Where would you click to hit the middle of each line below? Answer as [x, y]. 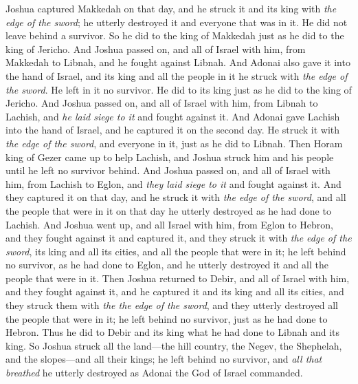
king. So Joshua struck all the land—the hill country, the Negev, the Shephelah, [174, 345]
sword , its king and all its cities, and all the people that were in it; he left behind [176, 251]
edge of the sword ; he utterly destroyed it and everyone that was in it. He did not [177, 22]
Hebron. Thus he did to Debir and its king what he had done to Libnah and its [173, 332]
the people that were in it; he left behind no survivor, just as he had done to [167, 318]
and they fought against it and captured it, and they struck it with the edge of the [179, 238]
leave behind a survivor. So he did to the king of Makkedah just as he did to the [175, 35]
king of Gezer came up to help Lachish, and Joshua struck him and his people [170, 157]
